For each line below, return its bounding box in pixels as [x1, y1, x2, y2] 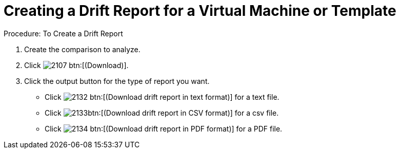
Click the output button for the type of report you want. [24, 76, 210, 85]
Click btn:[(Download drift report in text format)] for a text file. [45, 92, 279, 101]
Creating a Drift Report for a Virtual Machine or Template [4, 2, 396, 19]
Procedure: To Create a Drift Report [4, 29, 123, 38]
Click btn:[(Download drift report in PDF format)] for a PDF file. [45, 124, 283, 133]
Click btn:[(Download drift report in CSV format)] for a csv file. [45, 108, 279, 117]
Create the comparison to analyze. [24, 45, 141, 54]
